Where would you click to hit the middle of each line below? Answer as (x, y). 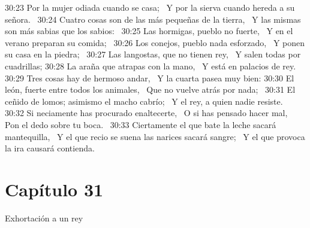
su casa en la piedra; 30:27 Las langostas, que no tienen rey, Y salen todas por (153, 54)
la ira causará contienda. (50, 148)
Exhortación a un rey (44, 218)
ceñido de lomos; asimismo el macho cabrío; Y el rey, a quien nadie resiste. (144, 101)
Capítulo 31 (54, 189)
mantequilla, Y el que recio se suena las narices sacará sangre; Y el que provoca (155, 136)
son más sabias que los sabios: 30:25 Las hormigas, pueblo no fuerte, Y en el (149, 31)
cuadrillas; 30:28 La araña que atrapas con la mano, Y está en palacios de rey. (151, 66)
